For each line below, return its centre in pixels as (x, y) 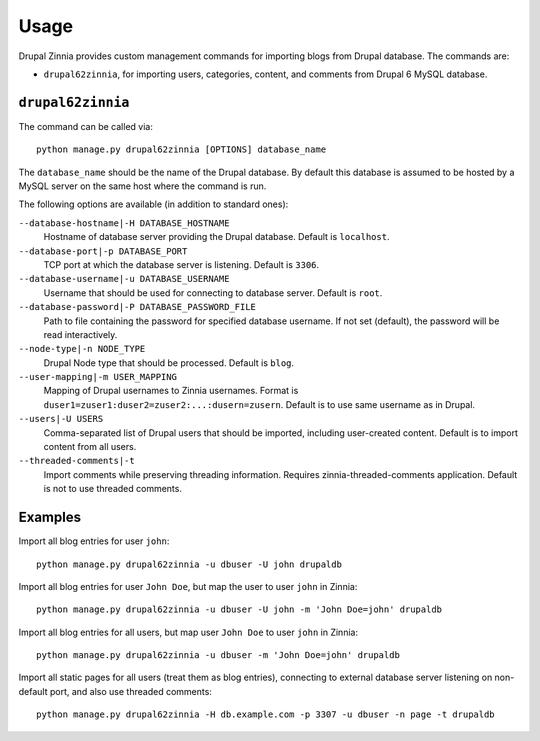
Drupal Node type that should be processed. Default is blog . (169, 362)
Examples (50, 517)
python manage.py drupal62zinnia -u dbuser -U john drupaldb (189, 564)
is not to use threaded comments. (112, 489)
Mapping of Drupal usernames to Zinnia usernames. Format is (171, 391)
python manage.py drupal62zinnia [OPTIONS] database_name (181, 149)
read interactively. (80, 334)
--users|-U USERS (61, 419)
